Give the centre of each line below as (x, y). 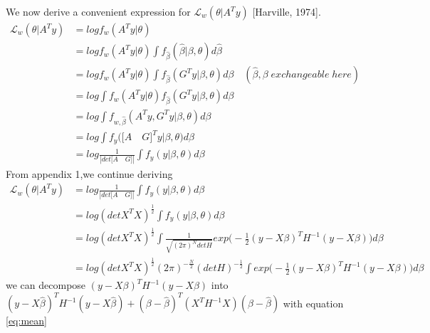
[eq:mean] (26, 321)
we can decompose (46, 285)
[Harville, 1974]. (287, 11)
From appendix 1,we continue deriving (89, 173)
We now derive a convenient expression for (98, 11)
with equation (313, 303)
